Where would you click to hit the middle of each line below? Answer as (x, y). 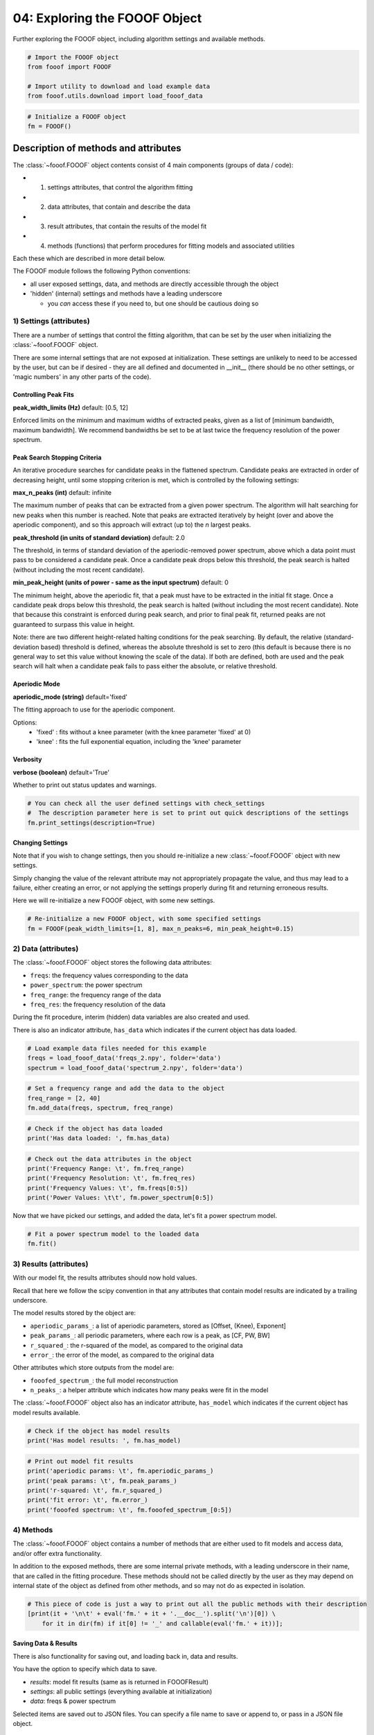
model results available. (47, 1412)
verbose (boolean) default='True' (61, 772)
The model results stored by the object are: (74, 1313)
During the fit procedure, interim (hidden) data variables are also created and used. (131, 1017)
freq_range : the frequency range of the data (96, 995)
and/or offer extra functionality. (57, 1553)
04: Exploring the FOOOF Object (107, 18)
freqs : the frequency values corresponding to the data (109, 975)
